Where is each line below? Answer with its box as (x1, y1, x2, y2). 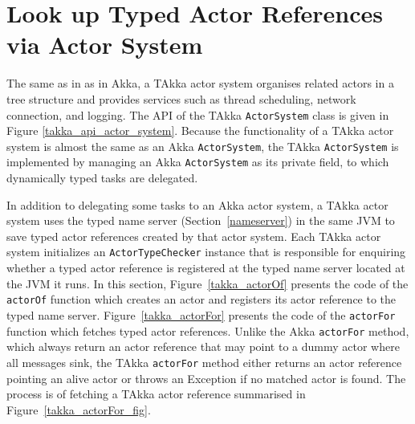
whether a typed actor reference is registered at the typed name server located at (6, 259, 405, 276)
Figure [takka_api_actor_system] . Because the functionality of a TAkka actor (6, 122, 394, 139)
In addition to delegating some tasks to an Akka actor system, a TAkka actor (6, 196, 389, 213)
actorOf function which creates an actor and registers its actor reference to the (6, 291, 397, 308)
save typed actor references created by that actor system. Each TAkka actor (6, 227, 381, 244)
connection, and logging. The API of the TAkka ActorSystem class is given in (6, 106, 389, 123)
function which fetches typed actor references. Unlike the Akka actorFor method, (6, 322, 409, 339)
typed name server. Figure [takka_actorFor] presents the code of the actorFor (6, 306, 396, 323)
